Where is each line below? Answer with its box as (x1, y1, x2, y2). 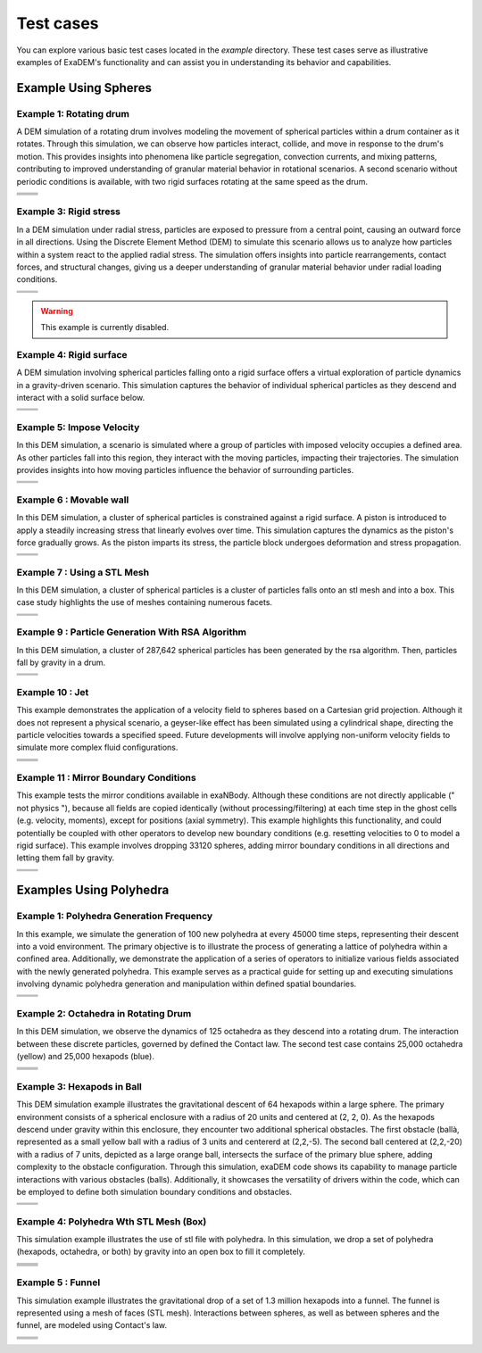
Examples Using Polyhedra (16, 883, 170, 898)
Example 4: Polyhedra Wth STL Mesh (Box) (16, 1215, 207, 1227)
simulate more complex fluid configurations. (16, 742, 179, 753)
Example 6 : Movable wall (16, 494, 129, 506)
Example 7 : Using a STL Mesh (16, 566, 150, 578)
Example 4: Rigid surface (16, 348, 129, 361)
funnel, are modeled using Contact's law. (16, 1320, 168, 1331)
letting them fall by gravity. (16, 852, 115, 863)
